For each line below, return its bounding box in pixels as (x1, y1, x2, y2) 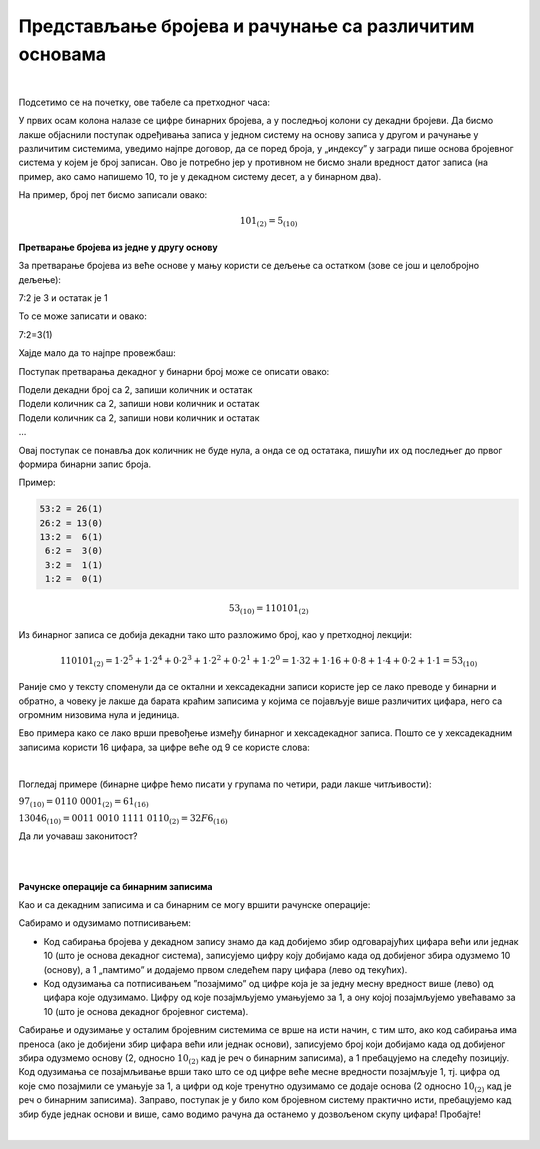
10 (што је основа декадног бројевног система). (43, 1005, 249, 1017)
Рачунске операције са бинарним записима (18, 880, 213, 892)
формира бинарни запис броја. (18, 458, 152, 470)
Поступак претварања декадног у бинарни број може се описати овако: (18, 365, 330, 377)
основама (18, 43, 107, 65)
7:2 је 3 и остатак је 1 (18, 291, 109, 304)
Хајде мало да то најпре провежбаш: (18, 347, 176, 359)
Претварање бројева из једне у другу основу (18, 241, 219, 253)
